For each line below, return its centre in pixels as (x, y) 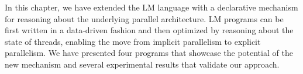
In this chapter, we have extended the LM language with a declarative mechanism (151, 7)
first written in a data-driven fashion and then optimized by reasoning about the (149, 30)
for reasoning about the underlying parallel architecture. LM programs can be (144, 18)
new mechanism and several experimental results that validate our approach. (142, 64)
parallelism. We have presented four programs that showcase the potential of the (149, 53)
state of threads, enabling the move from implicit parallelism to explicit (133, 41)
